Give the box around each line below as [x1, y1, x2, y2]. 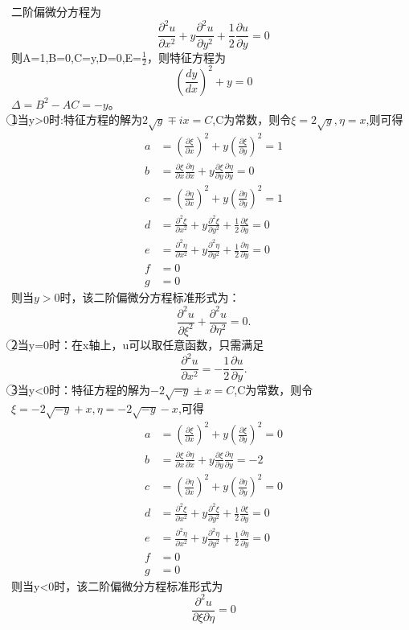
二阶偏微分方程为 [11, 3, 101, 20]
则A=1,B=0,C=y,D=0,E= [11, 48, 142, 65]
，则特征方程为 [146, 48, 226, 65]
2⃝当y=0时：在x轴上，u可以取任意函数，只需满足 [11, 336, 264, 352]
